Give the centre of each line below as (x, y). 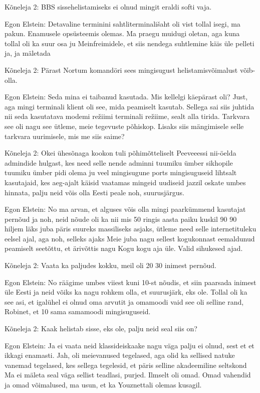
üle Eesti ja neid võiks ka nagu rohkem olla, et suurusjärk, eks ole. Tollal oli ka (126, 292)
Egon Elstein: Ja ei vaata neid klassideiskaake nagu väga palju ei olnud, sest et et (129, 345)
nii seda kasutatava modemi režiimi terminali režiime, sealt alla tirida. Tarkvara (127, 116)
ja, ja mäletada (28, 53)
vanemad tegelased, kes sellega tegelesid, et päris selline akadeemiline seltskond (126, 365)
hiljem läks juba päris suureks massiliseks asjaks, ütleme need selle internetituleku (131, 229)
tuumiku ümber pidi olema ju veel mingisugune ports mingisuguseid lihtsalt (121, 172)
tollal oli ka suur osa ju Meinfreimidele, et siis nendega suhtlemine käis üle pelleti (129, 43)
